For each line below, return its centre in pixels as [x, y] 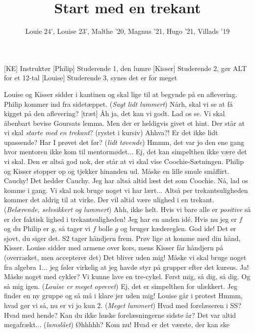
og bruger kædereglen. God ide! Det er [178, 228]
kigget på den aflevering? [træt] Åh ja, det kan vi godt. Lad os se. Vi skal [115, 113]
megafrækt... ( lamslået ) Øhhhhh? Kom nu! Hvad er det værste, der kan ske [117, 324]
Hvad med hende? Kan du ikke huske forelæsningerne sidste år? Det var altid [120, 315]
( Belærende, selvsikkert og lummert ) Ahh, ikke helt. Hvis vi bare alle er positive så [127, 209]
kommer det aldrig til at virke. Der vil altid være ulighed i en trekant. [109, 200]
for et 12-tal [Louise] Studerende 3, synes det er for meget [91, 78]
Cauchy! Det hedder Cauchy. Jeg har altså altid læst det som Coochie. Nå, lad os [126, 180]
